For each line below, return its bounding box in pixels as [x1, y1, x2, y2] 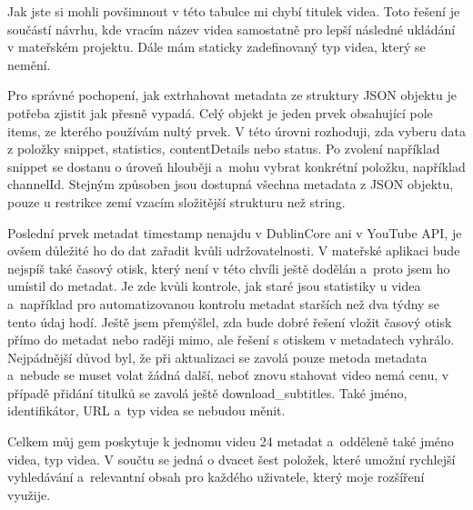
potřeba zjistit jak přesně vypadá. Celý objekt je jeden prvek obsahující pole [7, 103, 433, 122]
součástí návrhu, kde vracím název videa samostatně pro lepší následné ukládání [7, 19, 456, 38]
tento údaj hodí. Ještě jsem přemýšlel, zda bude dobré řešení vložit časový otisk [7, 312, 452, 331]
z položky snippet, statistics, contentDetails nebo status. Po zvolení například [7, 139, 440, 158]
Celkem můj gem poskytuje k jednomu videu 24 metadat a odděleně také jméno [7, 432, 454, 451]
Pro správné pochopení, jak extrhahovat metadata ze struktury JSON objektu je [7, 85, 457, 105]
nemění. [7, 55, 51, 74]
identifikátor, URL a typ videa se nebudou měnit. [7, 401, 286, 420]
